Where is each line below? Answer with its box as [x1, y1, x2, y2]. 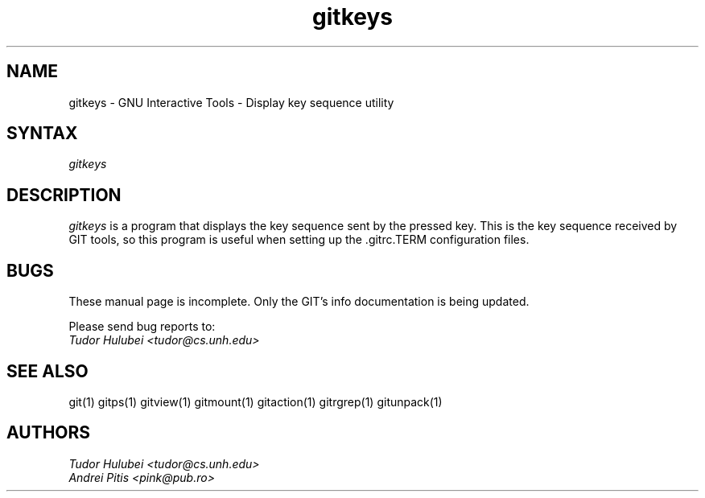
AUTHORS [6, 422, 91, 443]
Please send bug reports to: [68, 319, 216, 334]
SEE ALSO [6, 360, 89, 381]
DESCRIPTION [6, 184, 122, 205]
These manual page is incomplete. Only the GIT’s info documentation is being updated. [68, 294, 530, 309]
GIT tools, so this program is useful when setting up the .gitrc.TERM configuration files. [68, 233, 530, 247]
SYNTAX [6, 123, 78, 144]
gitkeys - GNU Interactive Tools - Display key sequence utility [68, 95, 394, 109]
